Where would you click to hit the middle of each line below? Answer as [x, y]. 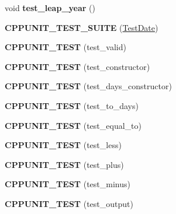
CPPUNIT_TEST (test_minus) [68, 184]
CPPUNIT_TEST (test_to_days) [72, 105]
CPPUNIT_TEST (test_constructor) [77, 66]
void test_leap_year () [50, 8]
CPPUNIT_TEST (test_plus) [64, 164]
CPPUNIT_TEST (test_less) [63, 145]
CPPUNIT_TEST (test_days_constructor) [88, 86]
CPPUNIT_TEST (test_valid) [65, 47]
